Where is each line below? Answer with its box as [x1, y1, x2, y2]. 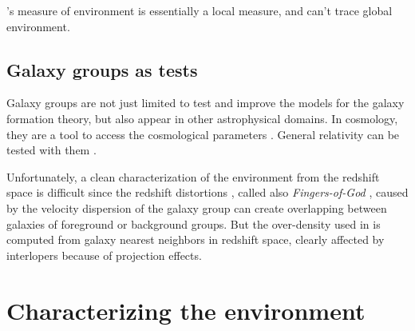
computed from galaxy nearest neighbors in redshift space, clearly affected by [6, 231, 385, 248]
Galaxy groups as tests [6, 57, 198, 82]
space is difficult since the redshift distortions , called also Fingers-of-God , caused [6, 184, 409, 201]
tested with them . [6, 142, 97, 158]
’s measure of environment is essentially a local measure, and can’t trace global [6, 2, 393, 18]
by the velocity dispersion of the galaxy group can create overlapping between [6, 199, 387, 216]
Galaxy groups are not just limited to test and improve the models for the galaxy [6, 94, 405, 111]
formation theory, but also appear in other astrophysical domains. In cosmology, [6, 110, 398, 126]
